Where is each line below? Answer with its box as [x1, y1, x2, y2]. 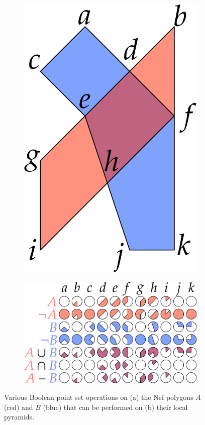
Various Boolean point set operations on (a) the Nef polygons [4, 392, 193, 402]
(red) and [4, 401, 33, 412]
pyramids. [4, 411, 35, 422]
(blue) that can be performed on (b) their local [43, 401, 188, 412]
